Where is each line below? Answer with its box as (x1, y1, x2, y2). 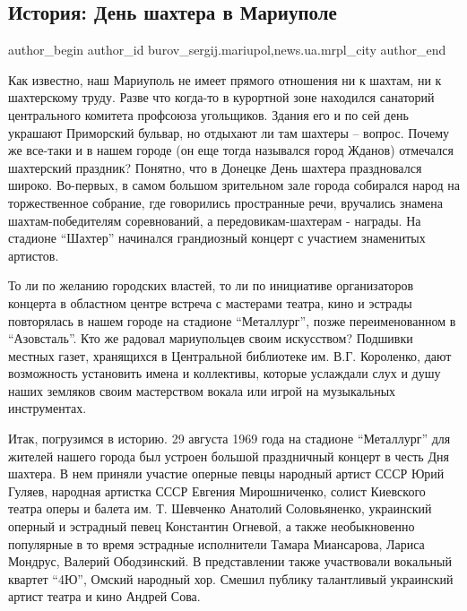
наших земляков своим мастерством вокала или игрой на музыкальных (8, 381, 396, 400)
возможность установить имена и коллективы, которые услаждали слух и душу (8, 364, 441, 383)
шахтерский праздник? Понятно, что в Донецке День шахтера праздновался (8, 158, 422, 176)
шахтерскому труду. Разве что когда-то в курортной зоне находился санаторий (8, 88, 435, 107)
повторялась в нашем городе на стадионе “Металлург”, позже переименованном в (8, 311, 456, 330)
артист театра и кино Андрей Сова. (8, 587, 201, 606)
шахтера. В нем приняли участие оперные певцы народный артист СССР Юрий (8, 464, 445, 483)
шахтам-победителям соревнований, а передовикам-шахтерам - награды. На (8, 211, 421, 229)
